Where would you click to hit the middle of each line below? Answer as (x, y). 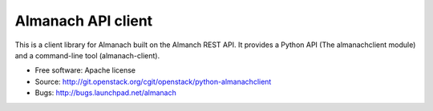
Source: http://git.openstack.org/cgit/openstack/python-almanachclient (153, 81)
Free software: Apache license (85, 70)
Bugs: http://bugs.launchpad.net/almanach (105, 93)
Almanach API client (84, 21)
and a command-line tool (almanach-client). (87, 55)
